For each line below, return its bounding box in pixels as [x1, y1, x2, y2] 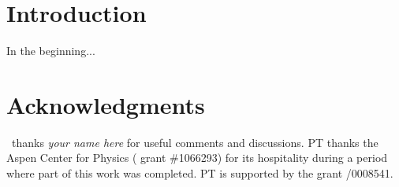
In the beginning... [6, 42, 95, 59]
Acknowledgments [6, 88, 205, 120]
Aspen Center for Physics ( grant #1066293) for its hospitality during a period [6, 149, 388, 166]
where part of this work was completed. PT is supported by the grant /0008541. [6, 165, 393, 181]
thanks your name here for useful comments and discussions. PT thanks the [11, 134, 378, 150]
